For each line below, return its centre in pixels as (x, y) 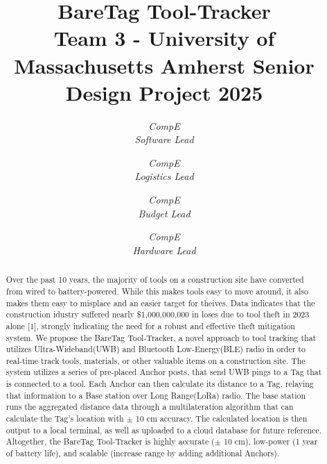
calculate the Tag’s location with (65, 419)
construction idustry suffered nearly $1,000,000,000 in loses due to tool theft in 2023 (158, 314)
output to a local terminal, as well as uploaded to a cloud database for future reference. (163, 430)
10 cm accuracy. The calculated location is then (221, 419)
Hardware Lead (164, 250)
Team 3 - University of (164, 38)
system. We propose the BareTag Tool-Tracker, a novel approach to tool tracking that (161, 337)
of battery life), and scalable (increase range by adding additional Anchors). (143, 453)
